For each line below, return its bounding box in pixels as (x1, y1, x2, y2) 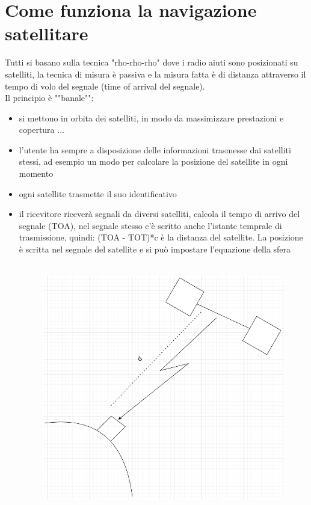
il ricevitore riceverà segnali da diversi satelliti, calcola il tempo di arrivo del (19, 207, 300, 220)
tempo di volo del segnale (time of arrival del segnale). (5, 79, 205, 92)
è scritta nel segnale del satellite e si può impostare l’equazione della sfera (19, 243, 291, 256)
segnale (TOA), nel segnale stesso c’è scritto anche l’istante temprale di (19, 219, 282, 231)
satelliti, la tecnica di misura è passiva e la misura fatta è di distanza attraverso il (5, 67, 306, 80)
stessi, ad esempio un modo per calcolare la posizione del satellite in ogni (19, 155, 288, 168)
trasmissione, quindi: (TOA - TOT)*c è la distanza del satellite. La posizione (19, 231, 303, 243)
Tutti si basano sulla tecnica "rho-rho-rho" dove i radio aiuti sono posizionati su (5, 56, 298, 69)
